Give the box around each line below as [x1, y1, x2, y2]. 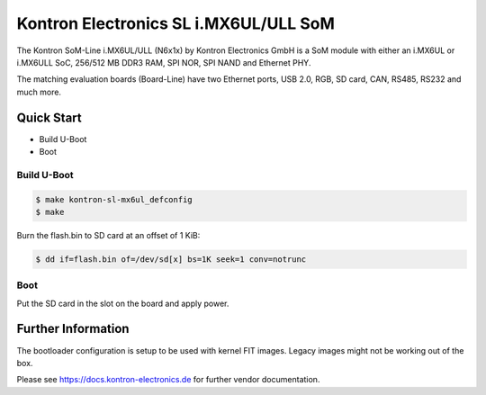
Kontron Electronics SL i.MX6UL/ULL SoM [16, 13, 335, 33]
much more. [16, 86, 62, 97]
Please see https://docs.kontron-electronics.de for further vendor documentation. [16, 374, 320, 385]
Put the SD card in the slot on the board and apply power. [16, 298, 229, 309]
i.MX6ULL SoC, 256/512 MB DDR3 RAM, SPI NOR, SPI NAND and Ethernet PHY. [16, 57, 311, 67]
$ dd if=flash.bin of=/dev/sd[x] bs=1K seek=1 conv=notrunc [35, 254, 307, 265]
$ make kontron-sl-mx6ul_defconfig [35, 194, 193, 204]
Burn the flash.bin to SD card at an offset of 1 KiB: [16, 229, 201, 240]
